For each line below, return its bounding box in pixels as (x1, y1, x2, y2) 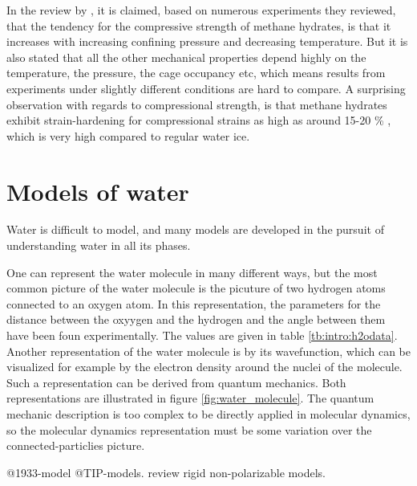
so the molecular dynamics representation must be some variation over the (6, 421, 372, 438)
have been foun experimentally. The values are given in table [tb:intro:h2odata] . (6, 327, 398, 344)
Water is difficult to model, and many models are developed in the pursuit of (6, 221, 384, 238)
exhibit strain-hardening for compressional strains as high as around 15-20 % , (6, 112, 391, 129)
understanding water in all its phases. (6, 237, 191, 254)
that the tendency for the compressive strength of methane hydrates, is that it (6, 17, 391, 34)
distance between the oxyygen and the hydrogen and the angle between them (6, 311, 386, 328)
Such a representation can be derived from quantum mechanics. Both (6, 374, 346, 390)
